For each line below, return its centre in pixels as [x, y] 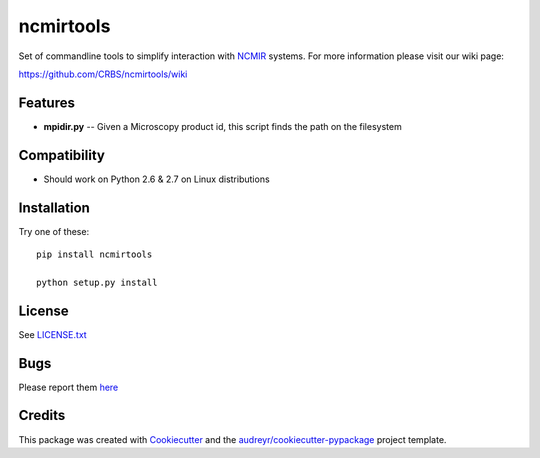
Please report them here [68, 387]
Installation [54, 207]
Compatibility [61, 155]
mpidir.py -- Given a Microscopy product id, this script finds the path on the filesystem [222, 126]
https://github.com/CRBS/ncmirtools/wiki [103, 74]
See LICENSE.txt [52, 334]
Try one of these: [54, 231]
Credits [42, 415]
